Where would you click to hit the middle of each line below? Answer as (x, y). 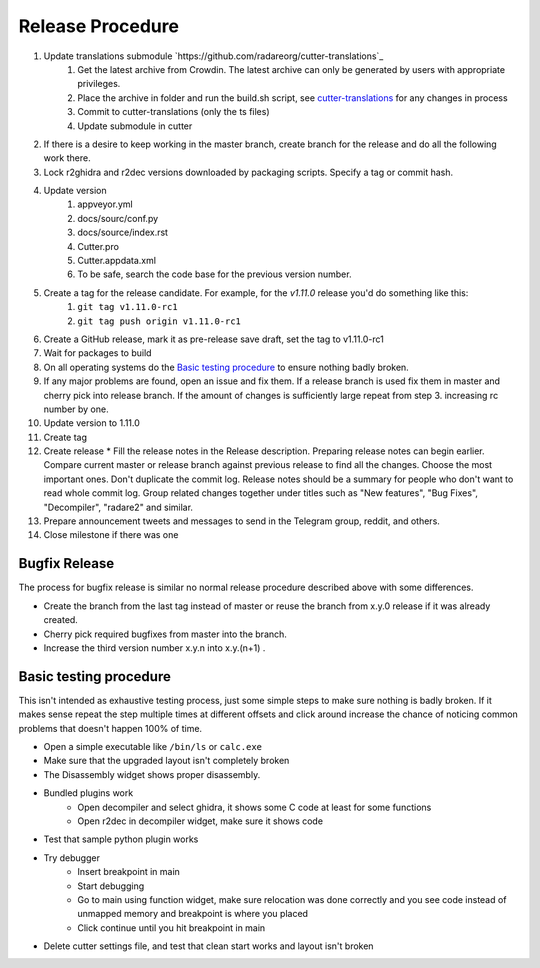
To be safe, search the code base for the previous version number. (214, 274)
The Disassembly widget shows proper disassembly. (152, 774)
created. (61, 620)
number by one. (76, 409)
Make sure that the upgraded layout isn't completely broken (166, 761)
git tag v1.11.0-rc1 (128, 307)
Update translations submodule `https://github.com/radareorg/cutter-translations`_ (213, 56)
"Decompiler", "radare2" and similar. (118, 507)
